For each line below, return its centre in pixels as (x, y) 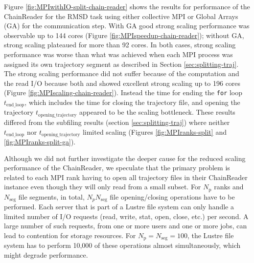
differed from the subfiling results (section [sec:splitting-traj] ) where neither (117, 122)
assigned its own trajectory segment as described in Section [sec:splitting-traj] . (121, 64)
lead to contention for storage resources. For (70, 235)
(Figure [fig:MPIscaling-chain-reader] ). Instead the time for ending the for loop (123, 92)
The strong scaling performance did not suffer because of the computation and (122, 73)
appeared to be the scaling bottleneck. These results (157, 112)
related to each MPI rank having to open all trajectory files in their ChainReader (126, 177)
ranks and (229, 187)
